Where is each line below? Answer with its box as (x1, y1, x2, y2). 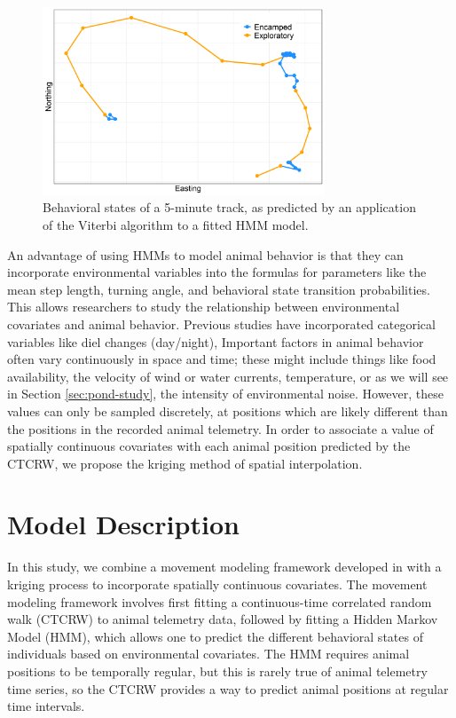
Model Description (7, 506, 240, 542)
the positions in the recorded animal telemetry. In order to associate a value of (7, 419, 434, 438)
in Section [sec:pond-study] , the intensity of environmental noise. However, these (7, 384, 444, 403)
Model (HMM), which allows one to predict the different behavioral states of (7, 627, 423, 645)
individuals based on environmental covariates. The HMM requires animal (7, 644, 410, 663)
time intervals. (7, 697, 85, 715)
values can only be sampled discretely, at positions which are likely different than (7, 401, 448, 420)
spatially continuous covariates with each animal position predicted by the (7, 437, 411, 455)
